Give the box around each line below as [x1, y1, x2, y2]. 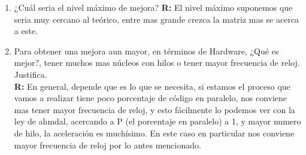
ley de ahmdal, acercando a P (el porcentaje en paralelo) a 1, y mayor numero [14, 115, 301, 127]
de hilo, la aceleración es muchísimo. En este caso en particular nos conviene [14, 126, 295, 139]
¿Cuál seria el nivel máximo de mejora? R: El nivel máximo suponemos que [14, 1, 293, 13]
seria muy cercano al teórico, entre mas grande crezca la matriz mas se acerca [14, 13, 299, 25]
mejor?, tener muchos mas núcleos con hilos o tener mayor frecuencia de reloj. [14, 56, 300, 69]
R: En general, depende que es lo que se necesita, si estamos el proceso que [14, 80, 290, 92]
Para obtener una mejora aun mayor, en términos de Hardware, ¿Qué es [14, 44, 279, 57]
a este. [14, 25, 38, 37]
